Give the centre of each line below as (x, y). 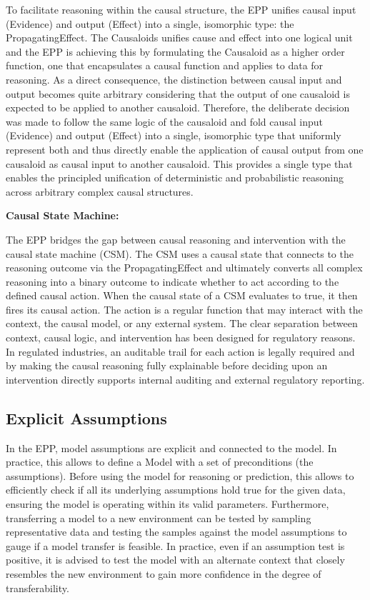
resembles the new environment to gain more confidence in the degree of (164, 573)
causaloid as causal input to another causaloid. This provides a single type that (179, 163)
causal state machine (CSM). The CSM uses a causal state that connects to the (180, 253)
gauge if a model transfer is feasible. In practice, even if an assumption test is (175, 545)
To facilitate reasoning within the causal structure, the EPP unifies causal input (181, 9)
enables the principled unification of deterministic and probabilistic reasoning (175, 177)
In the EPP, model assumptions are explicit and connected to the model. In (171, 447)
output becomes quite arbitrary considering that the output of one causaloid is (178, 93)
